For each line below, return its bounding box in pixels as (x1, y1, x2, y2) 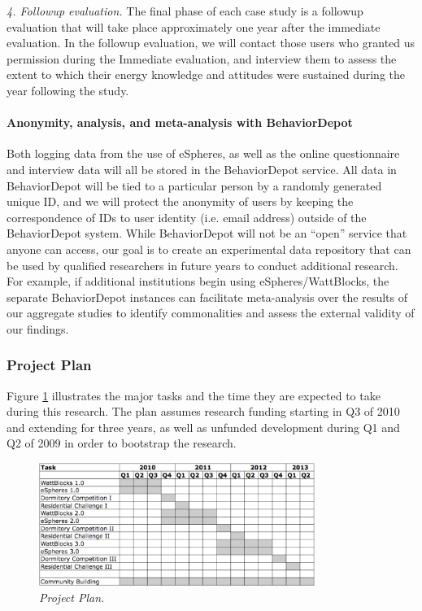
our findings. (7, 320, 69, 337)
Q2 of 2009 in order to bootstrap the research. (7, 434, 237, 452)
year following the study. (7, 81, 129, 98)
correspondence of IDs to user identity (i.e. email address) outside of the (7, 208, 367, 225)
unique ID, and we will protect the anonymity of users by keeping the (7, 193, 354, 210)
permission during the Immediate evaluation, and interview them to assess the (7, 50, 397, 67)
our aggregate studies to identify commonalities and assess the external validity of (7, 304, 415, 321)
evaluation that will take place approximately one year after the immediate (7, 18, 381, 35)
